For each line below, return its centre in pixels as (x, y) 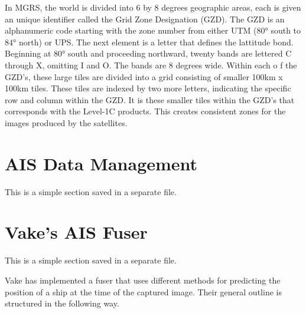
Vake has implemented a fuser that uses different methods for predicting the (143, 280)
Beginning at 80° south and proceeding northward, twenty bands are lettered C (148, 53)
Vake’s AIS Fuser (76, 232)
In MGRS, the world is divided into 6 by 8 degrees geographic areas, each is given (153, 7)
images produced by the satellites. (66, 122)
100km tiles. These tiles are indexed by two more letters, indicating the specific (148, 88)
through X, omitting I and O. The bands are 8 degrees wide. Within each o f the (151, 65)
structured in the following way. (62, 303)
